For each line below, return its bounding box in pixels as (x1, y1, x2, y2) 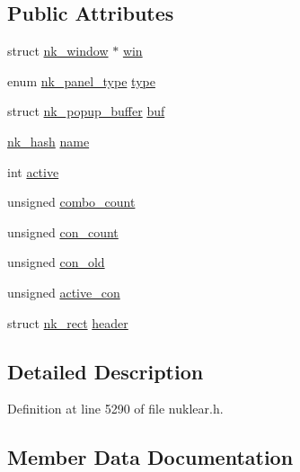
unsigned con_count (7, 222, 119, 241)
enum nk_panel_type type (7, 71, 155, 90)
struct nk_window (7, 41, 109, 60)
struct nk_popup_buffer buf (7, 102, 165, 120)
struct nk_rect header (7, 313, 128, 332)
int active (7, 162, 59, 181)
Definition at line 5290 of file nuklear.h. (7, 399, 224, 418)
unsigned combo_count (7, 192, 136, 211)
